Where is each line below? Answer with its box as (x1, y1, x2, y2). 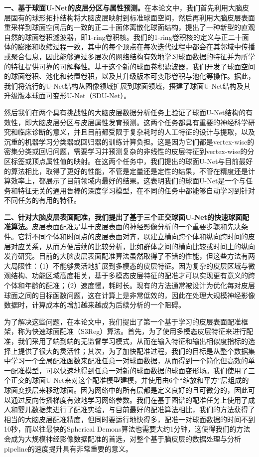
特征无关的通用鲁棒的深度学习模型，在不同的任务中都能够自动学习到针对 (17, 185, 255, 195)
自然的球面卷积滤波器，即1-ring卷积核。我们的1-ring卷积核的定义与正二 (4, 31, 235, 42)
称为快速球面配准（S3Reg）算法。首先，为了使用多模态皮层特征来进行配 (17, 326, 254, 336)
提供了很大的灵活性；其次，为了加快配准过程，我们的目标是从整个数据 (17, 345, 248, 356)
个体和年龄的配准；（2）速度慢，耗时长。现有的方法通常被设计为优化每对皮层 (4, 280, 255, 291)
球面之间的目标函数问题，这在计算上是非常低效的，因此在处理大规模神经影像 (4, 290, 255, 300)
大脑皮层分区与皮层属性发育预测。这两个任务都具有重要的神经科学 (31, 117, 248, 127)
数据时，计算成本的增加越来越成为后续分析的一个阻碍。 (4, 300, 185, 310)
